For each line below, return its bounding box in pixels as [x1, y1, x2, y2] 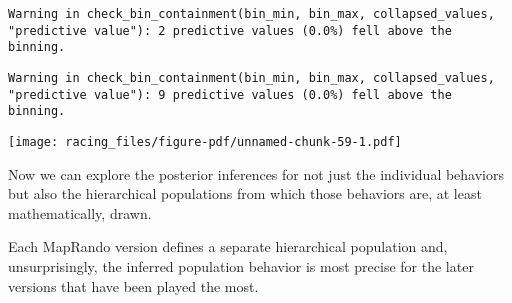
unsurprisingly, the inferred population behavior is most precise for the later [8, 255, 474, 276]
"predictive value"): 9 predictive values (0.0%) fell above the [8, 87, 452, 102]
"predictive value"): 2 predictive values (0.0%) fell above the [8, 23, 452, 38]
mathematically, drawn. [8, 202, 152, 223]
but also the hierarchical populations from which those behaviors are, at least [8, 183, 482, 204]
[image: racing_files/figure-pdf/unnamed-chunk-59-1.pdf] [8, 134, 402, 149]
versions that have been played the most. [8, 275, 259, 296]
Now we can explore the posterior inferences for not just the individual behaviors [8, 163, 505, 184]
